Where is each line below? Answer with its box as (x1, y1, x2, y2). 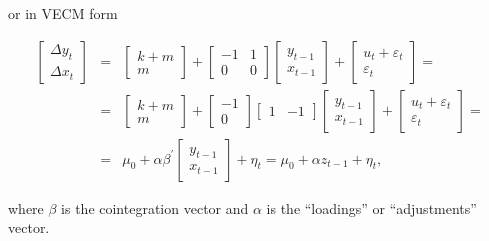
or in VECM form (8, 3, 118, 23)
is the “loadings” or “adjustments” (266, 197, 477, 218)
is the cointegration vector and (61, 197, 249, 218)
